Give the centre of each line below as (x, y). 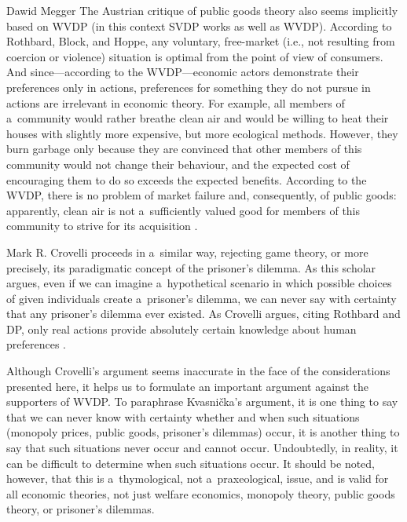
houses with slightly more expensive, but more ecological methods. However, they (202, 133)
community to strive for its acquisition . (102, 226)
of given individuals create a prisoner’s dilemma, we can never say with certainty (202, 298)
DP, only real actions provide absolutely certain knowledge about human (181, 329)
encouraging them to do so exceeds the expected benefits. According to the (187, 179)
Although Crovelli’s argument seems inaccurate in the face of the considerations (198, 371)
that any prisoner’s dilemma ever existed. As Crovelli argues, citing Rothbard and (203, 314)
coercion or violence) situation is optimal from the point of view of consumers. (195, 56)
